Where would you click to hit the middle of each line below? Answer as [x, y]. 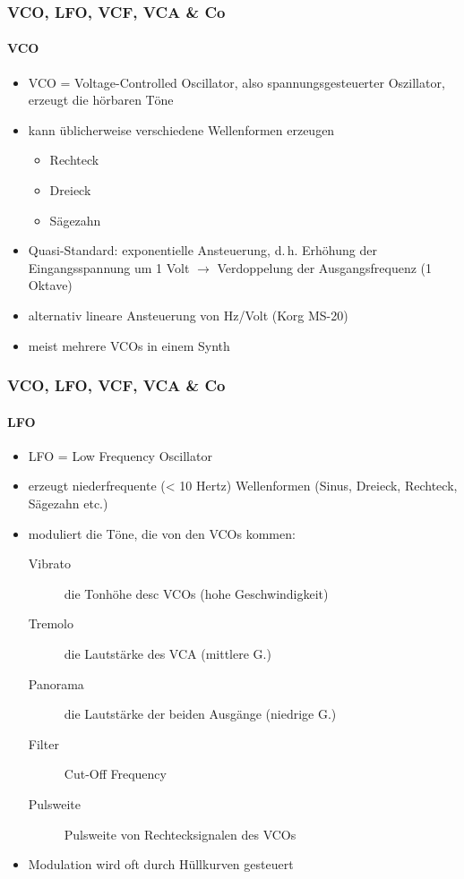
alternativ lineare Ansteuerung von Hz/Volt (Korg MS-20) [188, 315]
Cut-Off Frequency [115, 774]
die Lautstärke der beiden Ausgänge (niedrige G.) [200, 714]
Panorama [56, 683]
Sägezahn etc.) [68, 503]
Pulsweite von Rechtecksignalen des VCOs [180, 834]
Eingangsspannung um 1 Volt [109, 267]
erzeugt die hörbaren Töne [101, 100]
